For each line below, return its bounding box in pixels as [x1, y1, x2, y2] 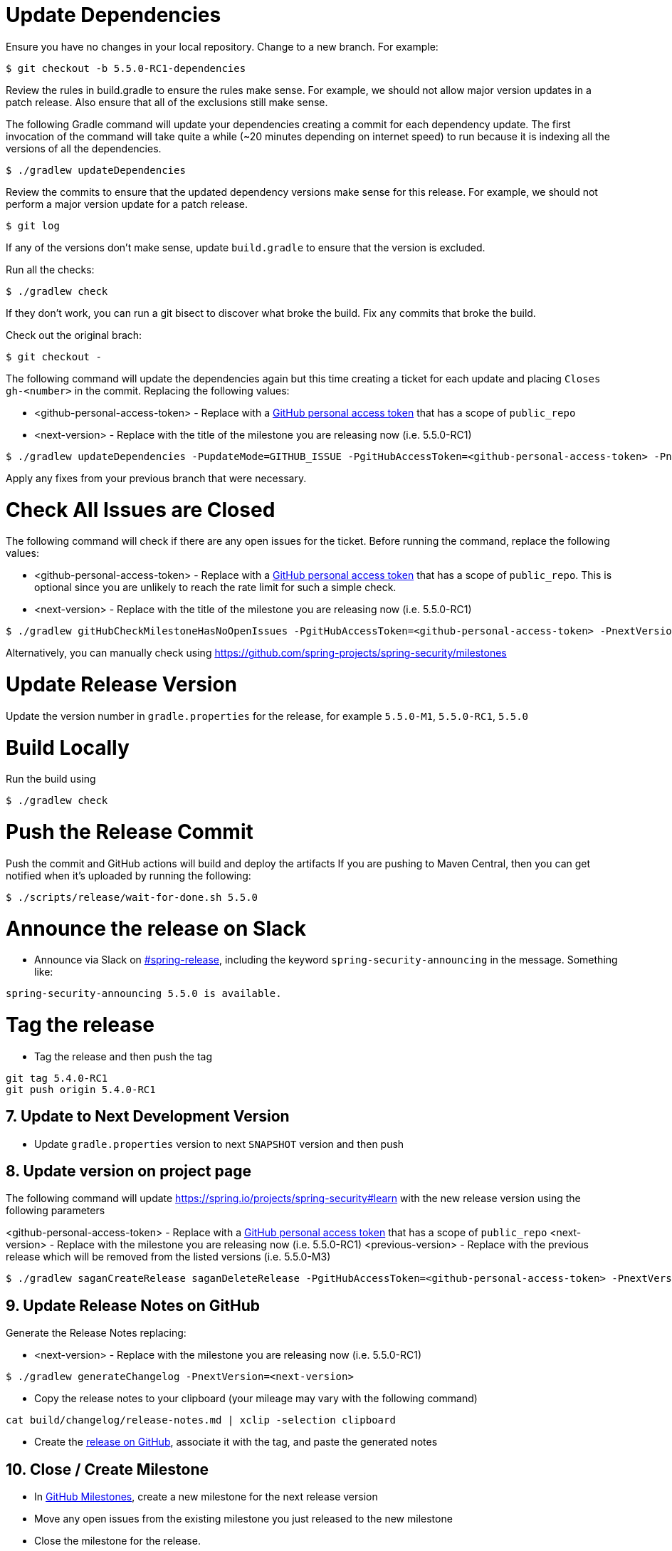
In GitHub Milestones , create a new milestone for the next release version [34, 1490, 378, 1503]
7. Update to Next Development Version [6, 1107, 290, 1126]
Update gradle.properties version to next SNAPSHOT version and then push [34, 1137, 404, 1150]
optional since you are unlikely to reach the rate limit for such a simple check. [34, 581, 397, 594]
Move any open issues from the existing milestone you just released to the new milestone [34, 1513, 453, 1525]
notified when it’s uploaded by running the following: [6, 869, 251, 882]
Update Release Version [6, 672, 238, 696]
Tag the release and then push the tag [34, 1050, 212, 1062]
